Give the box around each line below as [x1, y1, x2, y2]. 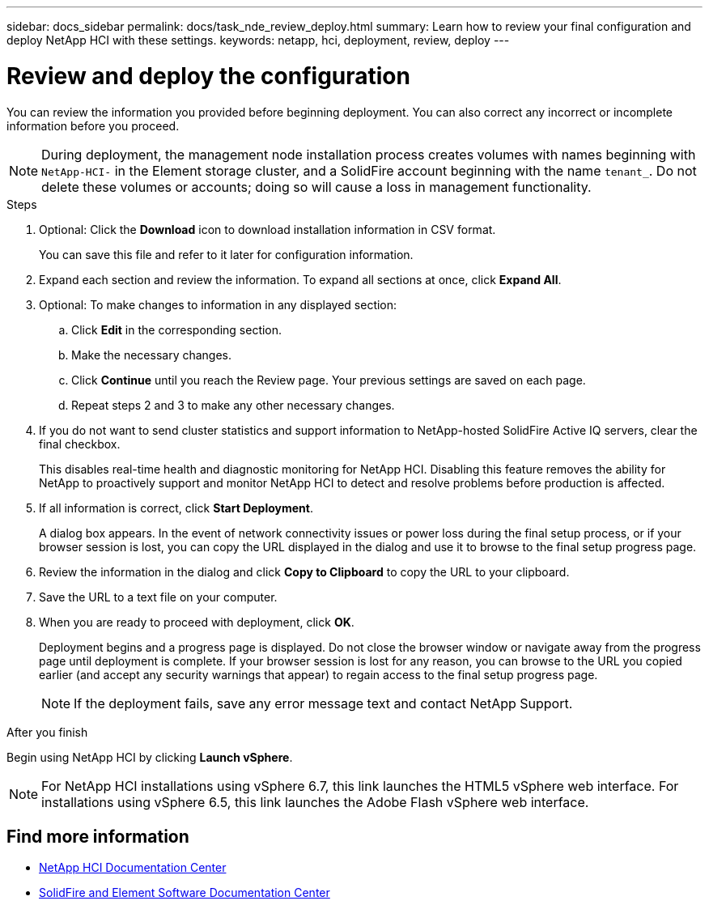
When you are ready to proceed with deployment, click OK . [39, 614, 354, 629]
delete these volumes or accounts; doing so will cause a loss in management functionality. [41, 178, 592, 195]
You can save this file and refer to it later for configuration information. [39, 247, 414, 261]
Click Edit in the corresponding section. [71, 322, 282, 337]
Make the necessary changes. [71, 347, 232, 362]
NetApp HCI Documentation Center [39, 860, 227, 875]
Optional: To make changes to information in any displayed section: [39, 297, 397, 312]
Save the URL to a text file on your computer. [39, 589, 278, 604]
